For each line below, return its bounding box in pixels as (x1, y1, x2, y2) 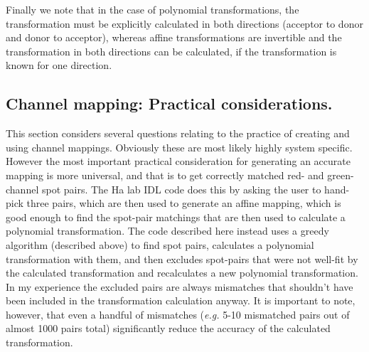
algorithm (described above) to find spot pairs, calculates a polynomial (6, 237, 314, 252)
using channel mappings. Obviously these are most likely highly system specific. (6, 139, 353, 154)
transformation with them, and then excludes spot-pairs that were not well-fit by (6, 251, 358, 266)
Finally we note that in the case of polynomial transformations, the (6, 2, 299, 16)
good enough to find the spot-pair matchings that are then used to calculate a (6, 209, 346, 224)
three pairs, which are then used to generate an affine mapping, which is (26, 196, 341, 210)
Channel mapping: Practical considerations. (6, 92, 333, 114)
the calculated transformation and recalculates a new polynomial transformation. (6, 265, 358, 280)
